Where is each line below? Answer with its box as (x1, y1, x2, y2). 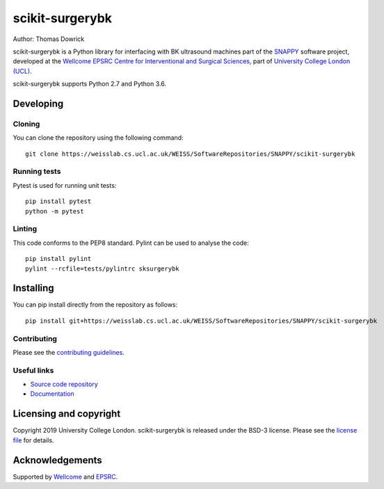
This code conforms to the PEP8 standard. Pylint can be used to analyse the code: (13, 239, 250, 247)
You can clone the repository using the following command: (13, 134, 184, 142)
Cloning (13, 119, 40, 129)
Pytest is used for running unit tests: (13, 181, 117, 189)
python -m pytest (25, 207, 84, 215)
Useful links (13, 365, 54, 375)
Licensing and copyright (13, 408, 121, 420)
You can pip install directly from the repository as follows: (13, 300, 178, 309)
